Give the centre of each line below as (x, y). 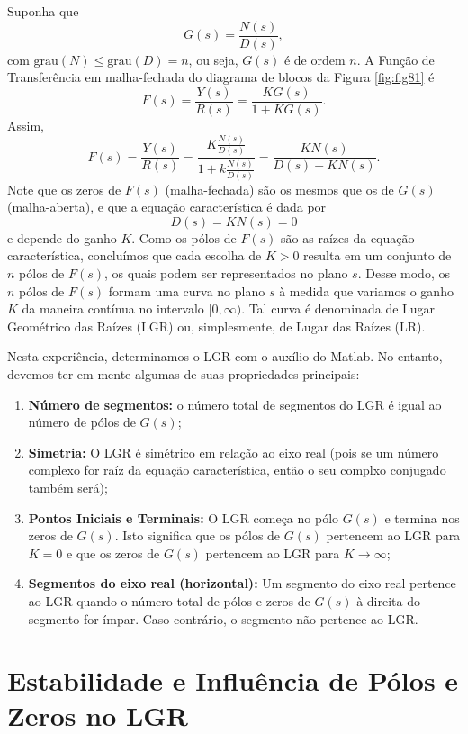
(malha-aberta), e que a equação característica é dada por (167, 207)
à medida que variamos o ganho (366, 290)
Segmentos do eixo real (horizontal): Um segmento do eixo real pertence (242, 583)
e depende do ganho (62, 237)
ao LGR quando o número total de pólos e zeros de (169, 600)
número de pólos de (82, 422)
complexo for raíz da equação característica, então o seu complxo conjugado (237, 470)
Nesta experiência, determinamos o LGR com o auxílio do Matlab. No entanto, (225, 356)
